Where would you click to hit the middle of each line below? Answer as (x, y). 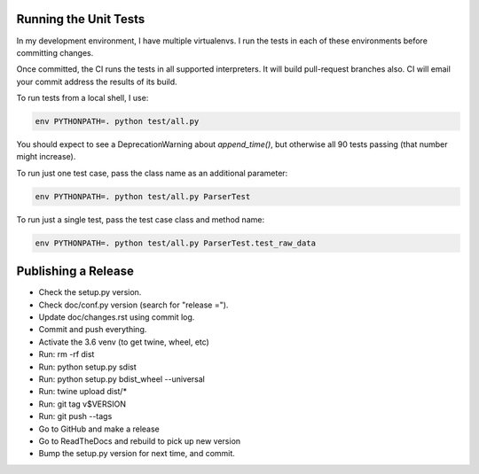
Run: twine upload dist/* (83, 392)
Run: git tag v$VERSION (82, 404)
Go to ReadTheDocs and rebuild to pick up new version (140, 441)
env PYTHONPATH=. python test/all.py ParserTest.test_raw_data (176, 243)
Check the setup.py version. (90, 292)
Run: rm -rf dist (67, 354)
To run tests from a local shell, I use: (82, 98)
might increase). (46, 157)
